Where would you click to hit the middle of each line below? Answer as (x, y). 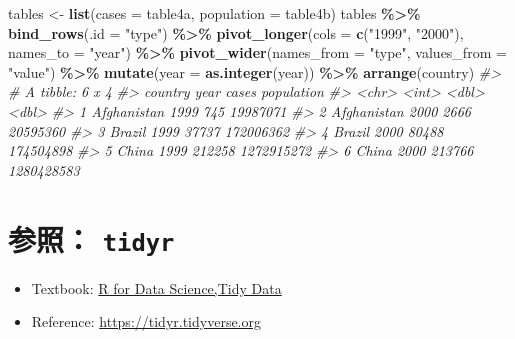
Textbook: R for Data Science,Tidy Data (156, 287)
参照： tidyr (91, 238)
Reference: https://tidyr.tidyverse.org (146, 321)
